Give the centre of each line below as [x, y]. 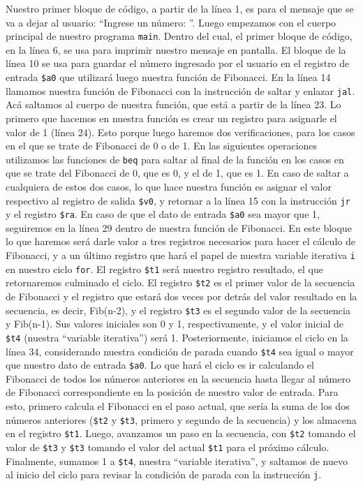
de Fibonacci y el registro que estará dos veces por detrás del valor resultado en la [181, 296]
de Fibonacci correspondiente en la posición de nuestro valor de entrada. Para [172, 392]
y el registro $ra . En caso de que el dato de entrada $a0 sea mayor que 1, [163, 214]
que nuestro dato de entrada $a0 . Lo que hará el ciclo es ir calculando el [160, 365]
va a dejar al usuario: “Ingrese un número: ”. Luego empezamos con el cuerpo [171, 22]
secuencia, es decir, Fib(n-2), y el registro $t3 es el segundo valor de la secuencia [178, 310]
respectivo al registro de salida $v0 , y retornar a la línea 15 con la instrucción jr [178, 200]
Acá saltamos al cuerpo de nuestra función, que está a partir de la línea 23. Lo [173, 104]
